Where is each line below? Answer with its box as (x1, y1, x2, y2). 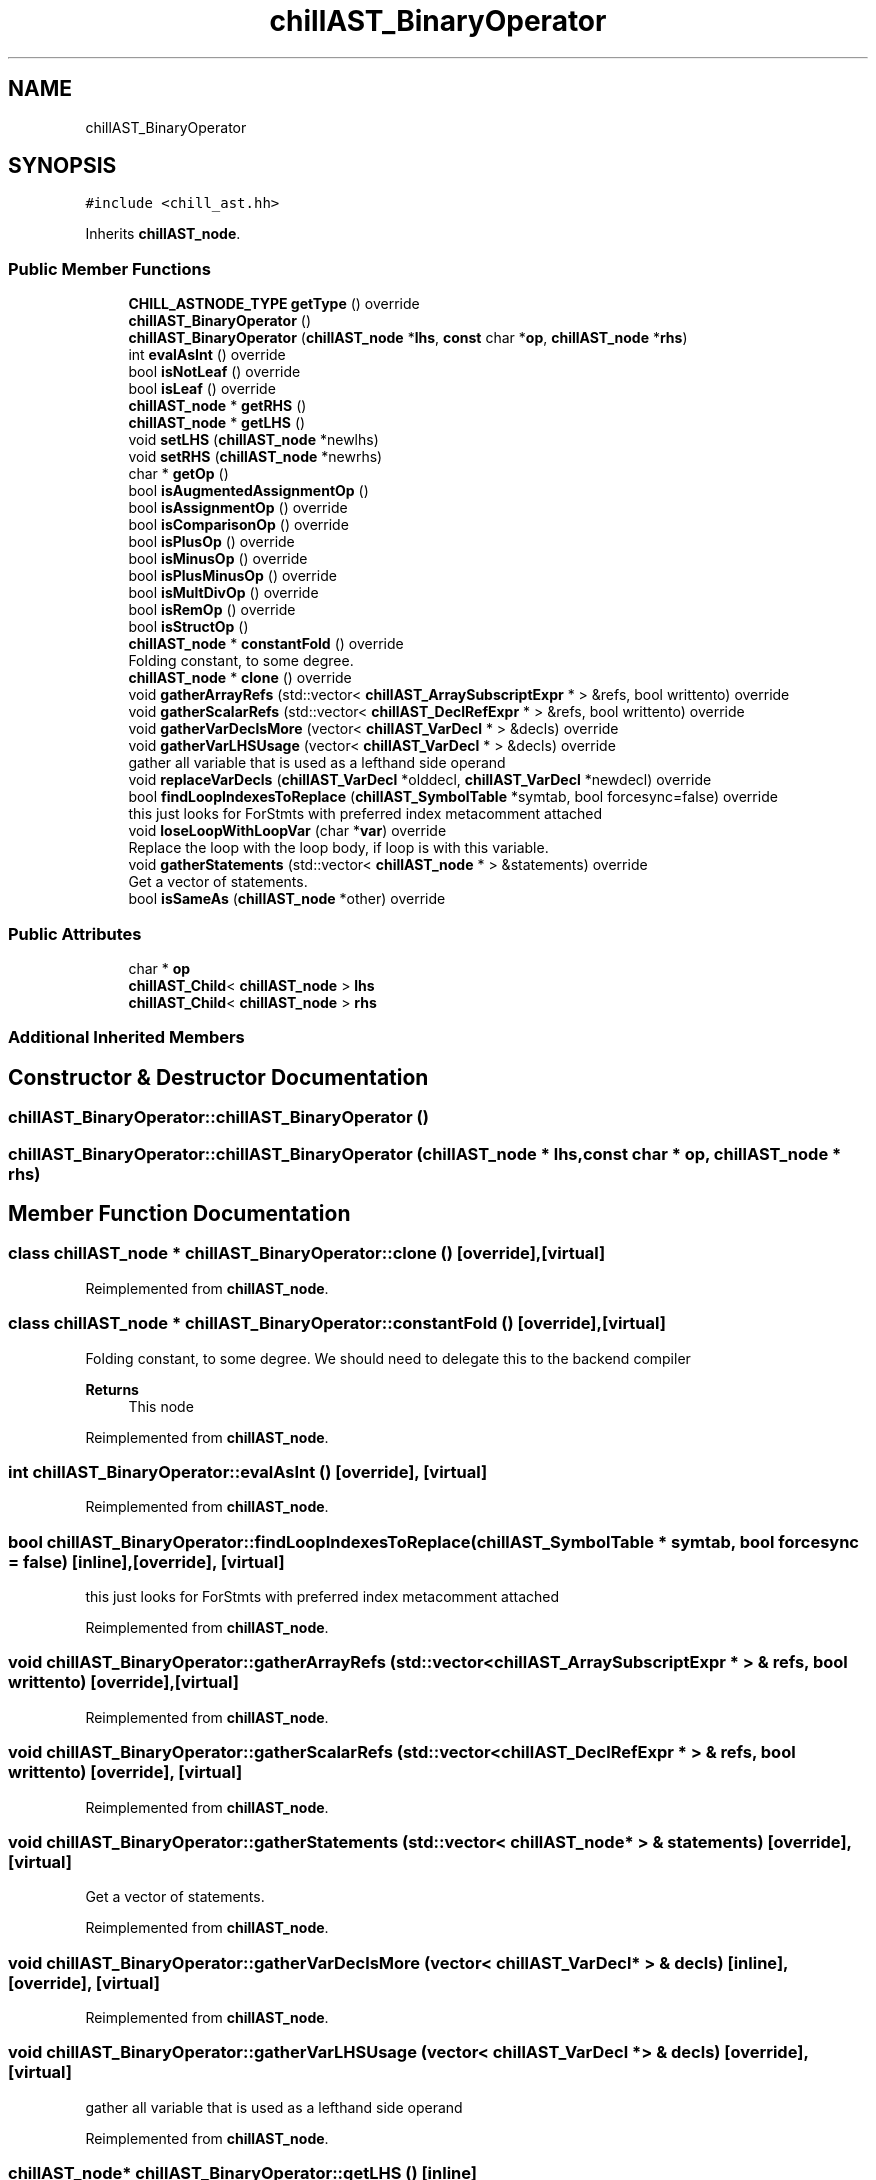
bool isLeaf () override (128, 380, 276, 398)
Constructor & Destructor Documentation (8, 1064, 429, 1090)
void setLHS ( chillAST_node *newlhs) (128, 431, 379, 449)
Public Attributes (8, 923, 142, 944)
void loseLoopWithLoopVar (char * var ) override (128, 822, 447, 840)
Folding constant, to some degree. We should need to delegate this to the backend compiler (85, 1349, 691, 1367)
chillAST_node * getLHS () (128, 414, 306, 432)
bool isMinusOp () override (128, 550, 308, 568)
